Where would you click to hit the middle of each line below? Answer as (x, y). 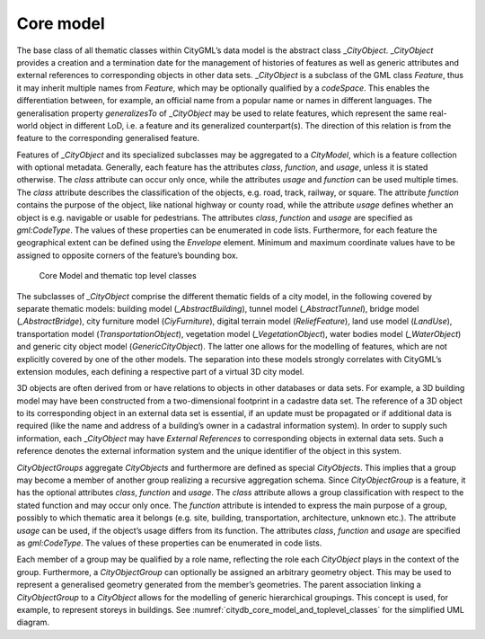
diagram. (33, 622)
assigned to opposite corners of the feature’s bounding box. (128, 255)
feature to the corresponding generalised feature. (108, 138)
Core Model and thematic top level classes (118, 276)
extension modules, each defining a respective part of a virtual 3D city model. (160, 371)
